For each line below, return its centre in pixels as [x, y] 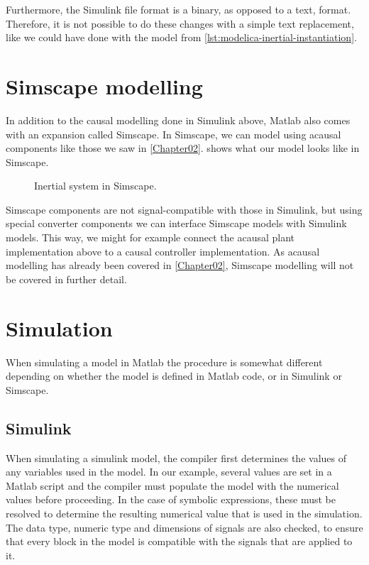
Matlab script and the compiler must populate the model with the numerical [172, 485]
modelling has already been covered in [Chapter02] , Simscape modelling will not [180, 265]
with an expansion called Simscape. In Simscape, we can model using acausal [174, 134]
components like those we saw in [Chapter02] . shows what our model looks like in [183, 148]
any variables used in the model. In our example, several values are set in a [169, 472]
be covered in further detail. [66, 279]
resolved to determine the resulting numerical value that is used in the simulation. [184, 513]
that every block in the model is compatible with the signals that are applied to [179, 541]
